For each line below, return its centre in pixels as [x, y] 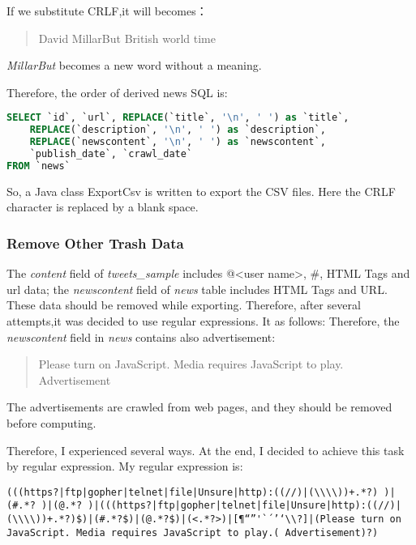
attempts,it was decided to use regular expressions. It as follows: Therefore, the [203, 320]
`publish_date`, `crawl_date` [111, 154]
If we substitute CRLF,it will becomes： [107, 11]
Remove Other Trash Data [95, 243]
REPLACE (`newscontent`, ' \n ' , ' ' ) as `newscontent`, [178, 142]
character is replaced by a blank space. [103, 207]
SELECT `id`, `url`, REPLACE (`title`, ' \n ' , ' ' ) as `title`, [178, 118]
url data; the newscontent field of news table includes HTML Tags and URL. [197, 289]
